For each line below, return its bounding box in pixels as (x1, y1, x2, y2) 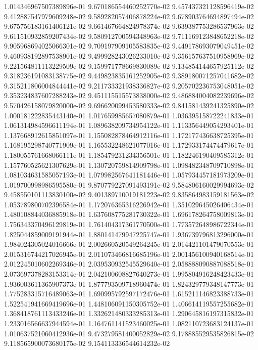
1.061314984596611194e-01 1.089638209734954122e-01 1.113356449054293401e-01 (4, 120, 254, 130)
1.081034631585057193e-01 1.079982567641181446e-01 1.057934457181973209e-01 (4, 169, 254, 180)
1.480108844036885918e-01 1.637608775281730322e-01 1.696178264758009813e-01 (4, 209, 254, 220)
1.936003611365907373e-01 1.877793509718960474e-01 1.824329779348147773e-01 (4, 278, 254, 289)
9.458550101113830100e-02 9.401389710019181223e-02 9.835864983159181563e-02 (4, 189, 254, 200)
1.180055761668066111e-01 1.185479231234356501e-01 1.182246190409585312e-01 (4, 149, 254, 160)
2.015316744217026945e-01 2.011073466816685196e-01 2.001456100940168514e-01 (4, 248, 254, 259)
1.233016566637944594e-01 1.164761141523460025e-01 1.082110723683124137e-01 (4, 318, 254, 328)
